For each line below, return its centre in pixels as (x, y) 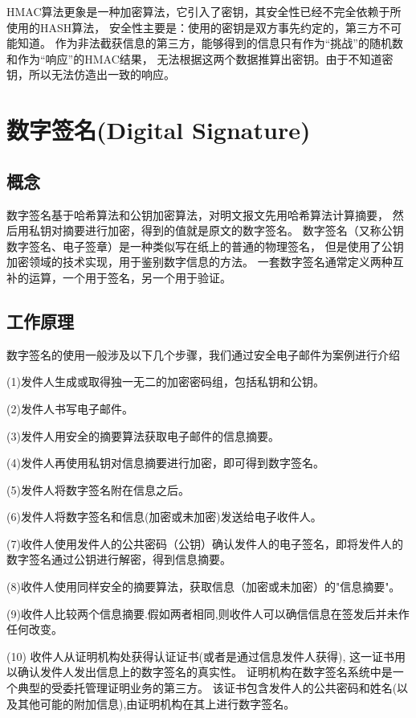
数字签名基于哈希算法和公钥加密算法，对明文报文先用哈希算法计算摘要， (198, 214)
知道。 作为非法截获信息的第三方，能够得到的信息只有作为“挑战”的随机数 (210, 43)
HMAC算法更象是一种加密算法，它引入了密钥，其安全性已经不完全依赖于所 (204, 11)
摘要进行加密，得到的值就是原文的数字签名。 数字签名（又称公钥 (233, 230)
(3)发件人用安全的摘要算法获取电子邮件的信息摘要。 (143, 435)
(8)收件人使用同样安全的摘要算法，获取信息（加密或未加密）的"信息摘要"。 (204, 587)
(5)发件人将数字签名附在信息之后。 (98, 489)
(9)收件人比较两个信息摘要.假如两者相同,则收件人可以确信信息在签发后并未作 (208, 613)
